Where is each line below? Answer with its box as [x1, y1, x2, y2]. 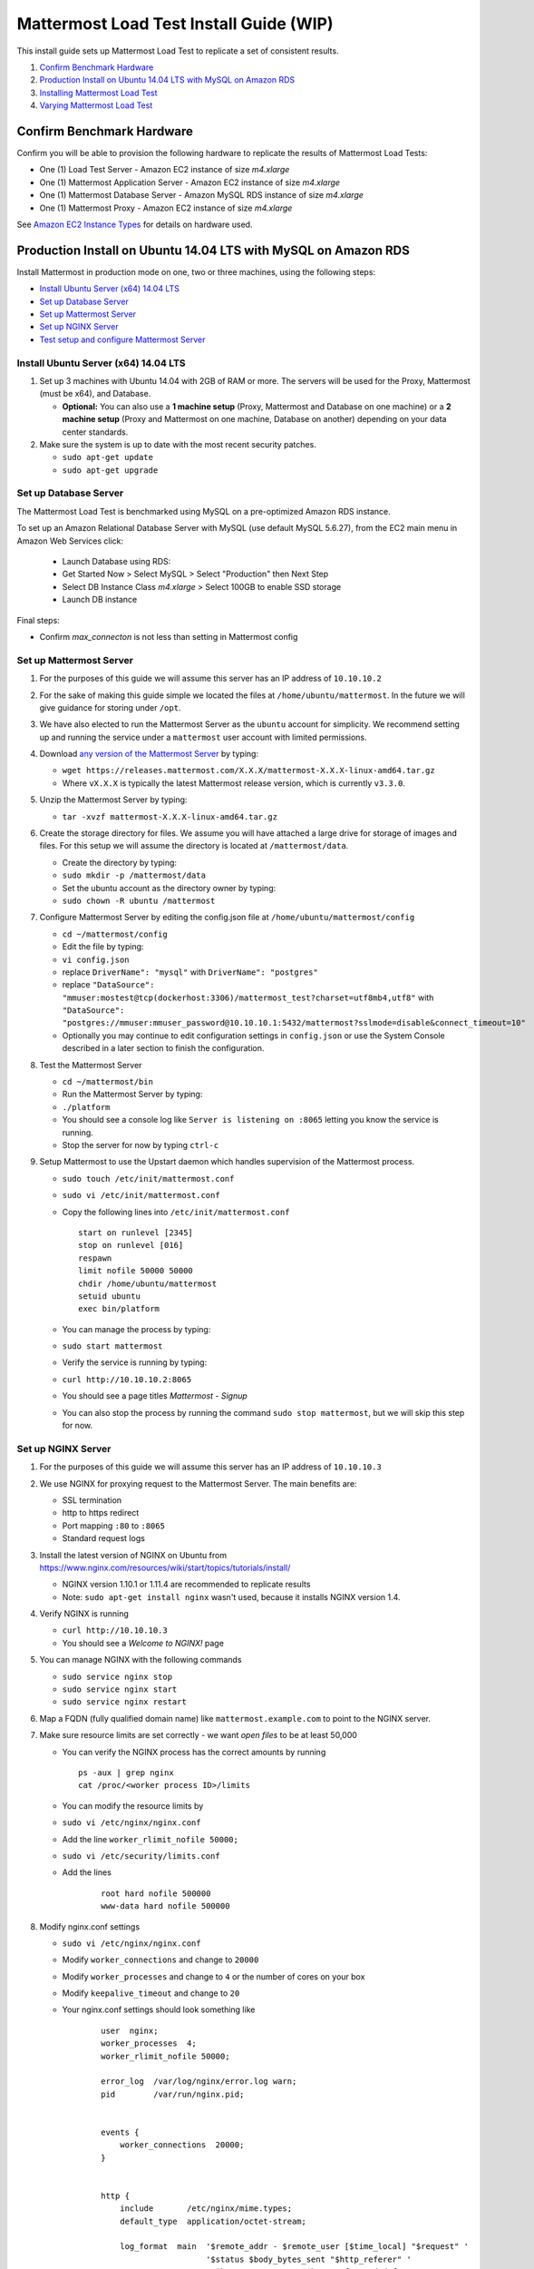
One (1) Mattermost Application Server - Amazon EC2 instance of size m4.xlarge [39, 177, 340, 188]
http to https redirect [62, 1508, 140, 1518]
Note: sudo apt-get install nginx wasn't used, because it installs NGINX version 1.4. [62, 1591, 401, 1602]
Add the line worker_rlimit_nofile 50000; [62, 1833, 239, 1844]
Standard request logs [62, 1533, 145, 1544]
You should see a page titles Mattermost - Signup [62, 1390, 248, 1401]
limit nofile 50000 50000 [78, 1266, 194, 1276]
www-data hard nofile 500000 [101, 1901, 230, 1911]
